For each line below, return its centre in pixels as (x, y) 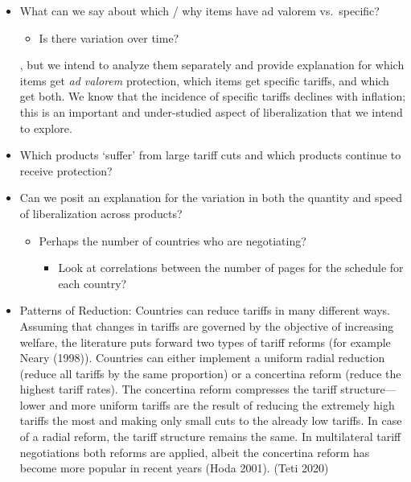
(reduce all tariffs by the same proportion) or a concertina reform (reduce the (210, 373)
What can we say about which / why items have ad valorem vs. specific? (199, 10)
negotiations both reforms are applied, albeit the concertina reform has (195, 452)
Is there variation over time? (109, 37)
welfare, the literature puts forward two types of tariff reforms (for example (205, 342)
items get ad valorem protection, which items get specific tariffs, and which (204, 80)
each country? (92, 283)
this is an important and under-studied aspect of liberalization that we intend (211, 111)
